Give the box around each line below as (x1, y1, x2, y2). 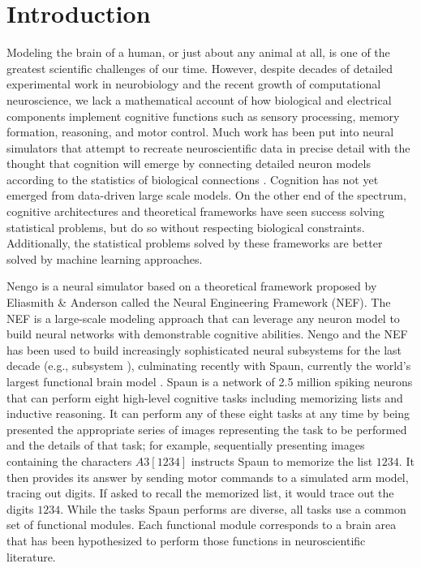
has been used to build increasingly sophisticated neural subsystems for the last (6, 341, 402, 358)
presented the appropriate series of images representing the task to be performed (6, 420, 407, 437)
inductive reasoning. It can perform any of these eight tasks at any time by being (6, 405, 410, 422)
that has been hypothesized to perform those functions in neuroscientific (6, 531, 366, 549)
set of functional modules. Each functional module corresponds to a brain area (6, 516, 397, 533)
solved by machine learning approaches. (6, 250, 203, 267)
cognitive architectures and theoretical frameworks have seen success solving (6, 203, 384, 220)
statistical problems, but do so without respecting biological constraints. (6, 218, 365, 235)
